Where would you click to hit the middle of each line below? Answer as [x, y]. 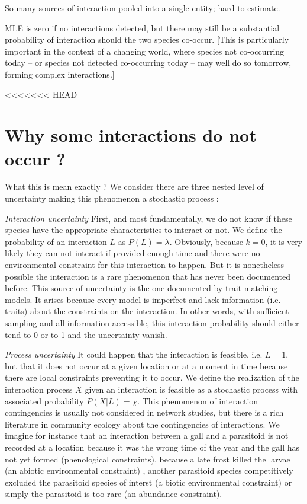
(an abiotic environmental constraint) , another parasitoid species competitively [149, 470]
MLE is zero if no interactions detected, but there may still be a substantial [142, 28]
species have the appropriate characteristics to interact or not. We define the [143, 230]
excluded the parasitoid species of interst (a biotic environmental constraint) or [148, 482]
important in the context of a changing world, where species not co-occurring [145, 51]
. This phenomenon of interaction [198, 401]
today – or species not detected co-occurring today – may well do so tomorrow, [148, 63]
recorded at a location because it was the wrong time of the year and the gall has [152, 447]
